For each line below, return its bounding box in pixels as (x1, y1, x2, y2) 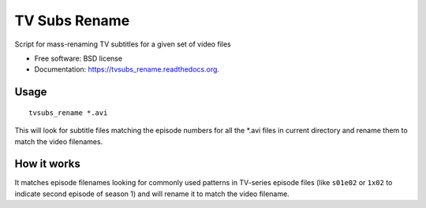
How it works (14, 158, 80, 171)
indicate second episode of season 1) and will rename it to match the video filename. (14, 189, 290, 199)
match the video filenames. (14, 136, 103, 146)
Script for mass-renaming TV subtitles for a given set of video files (14, 39, 232, 49)
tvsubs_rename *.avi (28, 108, 108, 117)
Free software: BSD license (34, 54, 122, 63)
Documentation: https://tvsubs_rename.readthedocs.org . (34, 65, 220, 74)
